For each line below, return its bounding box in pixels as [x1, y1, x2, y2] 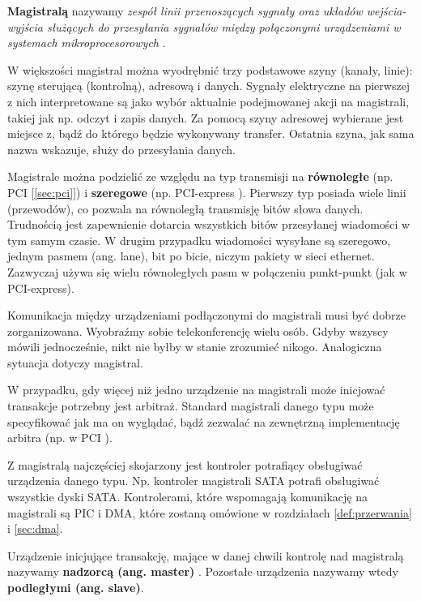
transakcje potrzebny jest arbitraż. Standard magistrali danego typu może [7, 397, 374, 414]
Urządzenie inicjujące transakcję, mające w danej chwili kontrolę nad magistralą [7, 547, 404, 564]
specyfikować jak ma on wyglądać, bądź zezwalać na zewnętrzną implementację [7, 413, 400, 430]
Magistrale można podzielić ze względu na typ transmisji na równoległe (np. [7, 168, 393, 185]
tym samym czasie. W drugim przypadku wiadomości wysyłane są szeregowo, [7, 231, 391, 248]
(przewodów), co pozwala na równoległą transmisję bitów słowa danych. [7, 200, 364, 217]
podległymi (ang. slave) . [7, 579, 144, 595]
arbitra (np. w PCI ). [7, 429, 113, 446]
